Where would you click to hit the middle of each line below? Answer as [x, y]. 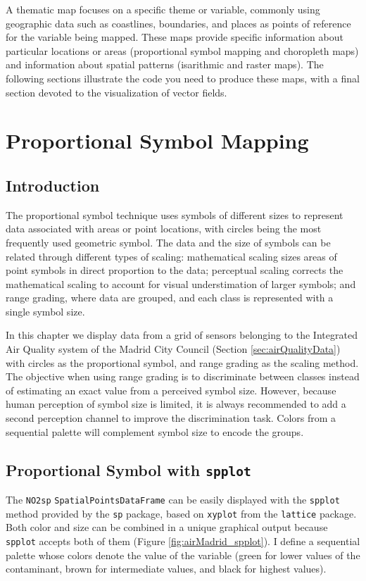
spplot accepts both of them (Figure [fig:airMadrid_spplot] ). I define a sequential [183, 541]
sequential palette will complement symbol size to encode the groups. [155, 431]
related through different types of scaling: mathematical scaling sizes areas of [171, 256]
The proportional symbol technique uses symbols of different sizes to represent [175, 214]
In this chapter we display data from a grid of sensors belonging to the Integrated [182, 335]
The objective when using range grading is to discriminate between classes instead [183, 376]
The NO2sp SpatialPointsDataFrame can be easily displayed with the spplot [173, 500]
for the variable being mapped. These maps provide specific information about [175, 37]
